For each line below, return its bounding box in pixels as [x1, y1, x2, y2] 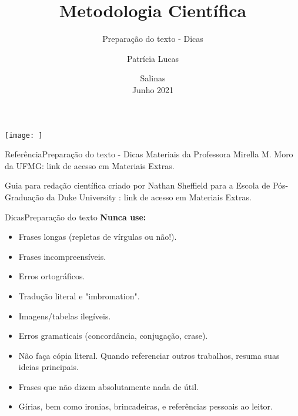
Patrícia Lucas [126, 52, 179, 64]
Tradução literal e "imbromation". [18, 289, 140, 302]
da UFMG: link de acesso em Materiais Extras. [5, 159, 175, 171]
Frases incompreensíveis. [18, 250, 106, 262]
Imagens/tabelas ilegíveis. [18, 309, 111, 322]
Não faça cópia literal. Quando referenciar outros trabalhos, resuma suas [18, 349, 280, 361]
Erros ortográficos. [18, 270, 85, 282]
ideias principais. [18, 361, 79, 373]
